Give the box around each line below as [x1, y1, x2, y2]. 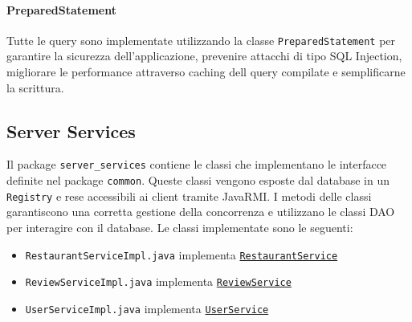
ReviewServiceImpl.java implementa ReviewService [25, 273, 292, 290]
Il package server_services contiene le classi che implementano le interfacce [6, 156, 387, 173]
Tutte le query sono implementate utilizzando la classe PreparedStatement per [6, 31, 396, 48]
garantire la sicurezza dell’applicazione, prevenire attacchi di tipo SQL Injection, [6, 47, 402, 64]
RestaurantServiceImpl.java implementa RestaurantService [25, 246, 338, 263]
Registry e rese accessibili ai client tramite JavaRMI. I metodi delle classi [6, 187, 372, 204]
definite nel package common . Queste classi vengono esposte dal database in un [6, 172, 390, 189]
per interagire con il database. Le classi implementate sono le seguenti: [6, 219, 353, 235]
